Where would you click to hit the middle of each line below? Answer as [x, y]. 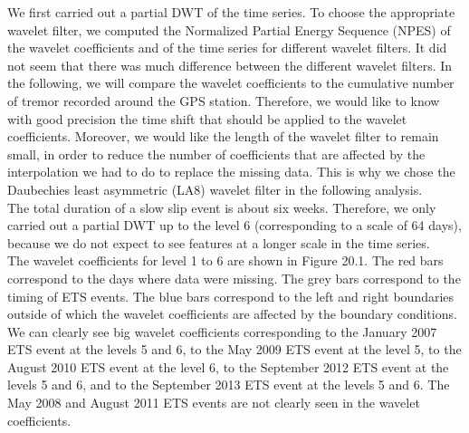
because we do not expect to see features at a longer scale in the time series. [219, 242]
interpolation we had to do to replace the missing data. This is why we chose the [231, 172]
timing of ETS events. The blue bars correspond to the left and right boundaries [231, 296]
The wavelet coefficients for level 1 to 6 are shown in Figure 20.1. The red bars [225, 260]
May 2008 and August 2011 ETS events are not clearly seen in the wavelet [214, 403]
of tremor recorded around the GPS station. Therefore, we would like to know [224, 100]
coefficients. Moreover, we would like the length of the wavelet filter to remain [223, 136]
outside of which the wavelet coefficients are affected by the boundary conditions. [232, 314]
